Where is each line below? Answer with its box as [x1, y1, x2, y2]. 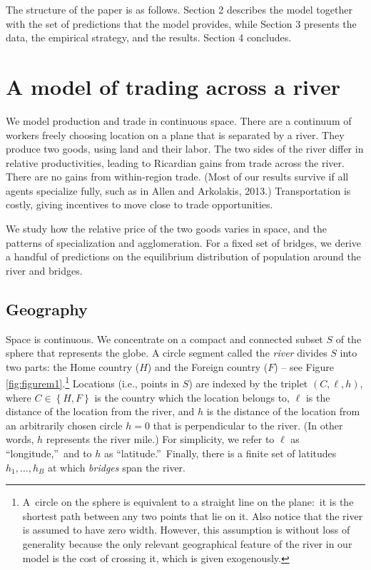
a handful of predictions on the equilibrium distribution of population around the [6, 249, 361, 264]
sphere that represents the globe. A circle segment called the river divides [6, 345, 327, 360]
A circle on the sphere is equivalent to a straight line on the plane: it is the [22, 494, 354, 509]
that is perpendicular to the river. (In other [153, 417, 343, 432]
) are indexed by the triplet [188, 376, 308, 391]
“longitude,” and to [6, 446, 92, 461]
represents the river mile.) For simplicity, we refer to [46, 432, 275, 447]
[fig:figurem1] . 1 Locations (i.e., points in [6, 374, 180, 391]
